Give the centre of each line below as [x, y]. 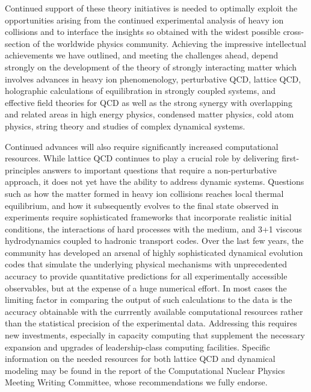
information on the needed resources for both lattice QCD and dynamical [140, 359]
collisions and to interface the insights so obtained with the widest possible [143, 32]
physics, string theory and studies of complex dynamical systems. [125, 126]
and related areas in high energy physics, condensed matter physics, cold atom [149, 114]
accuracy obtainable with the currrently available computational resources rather [154, 311]
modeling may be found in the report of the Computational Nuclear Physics [145, 370]
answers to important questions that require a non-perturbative [160, 170]
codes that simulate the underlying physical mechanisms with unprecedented [146, 264]
